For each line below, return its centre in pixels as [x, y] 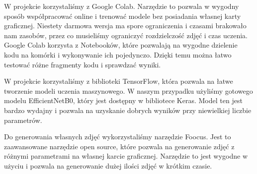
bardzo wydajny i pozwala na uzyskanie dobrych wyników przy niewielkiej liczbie [128, 110]
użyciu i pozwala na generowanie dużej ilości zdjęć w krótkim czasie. [108, 165]
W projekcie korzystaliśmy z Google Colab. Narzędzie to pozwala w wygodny [122, 6]
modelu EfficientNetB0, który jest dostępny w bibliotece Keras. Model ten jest [123, 100]
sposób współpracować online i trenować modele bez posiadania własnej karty [123, 16]
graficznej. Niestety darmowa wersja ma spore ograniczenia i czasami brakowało [125, 26]
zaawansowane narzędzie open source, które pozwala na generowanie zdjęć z [119, 146]
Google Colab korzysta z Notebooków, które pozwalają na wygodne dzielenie [121, 45]
